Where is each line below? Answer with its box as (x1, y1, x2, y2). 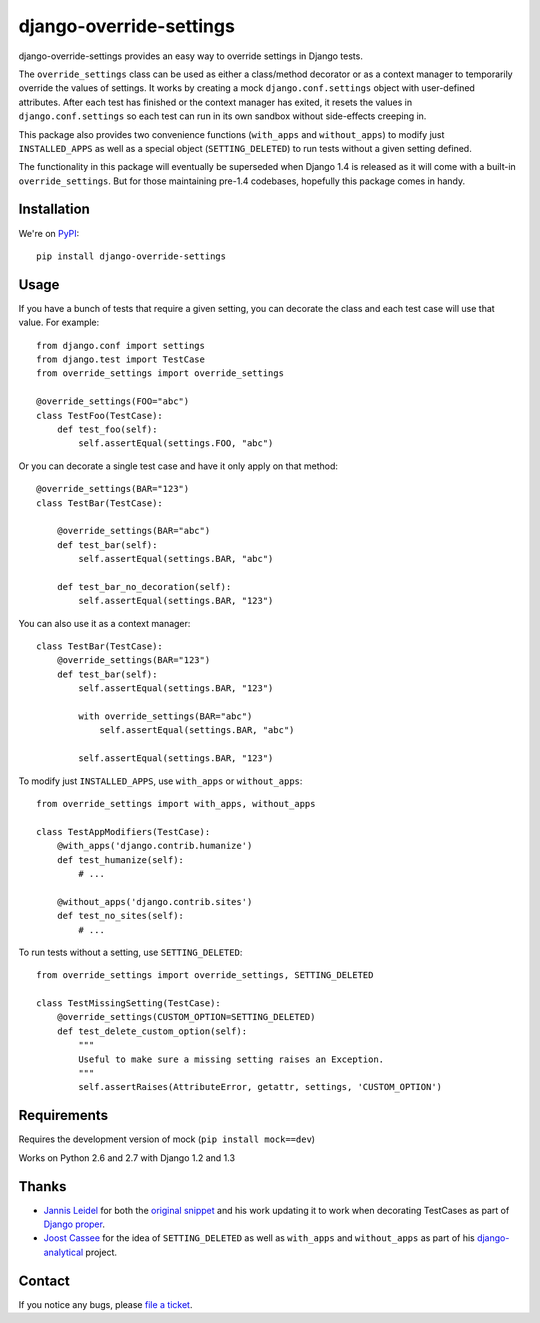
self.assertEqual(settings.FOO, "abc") (78, 438, 274, 449)
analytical (43, 1246, 84, 1258)
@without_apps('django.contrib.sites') (56, 896, 253, 907)
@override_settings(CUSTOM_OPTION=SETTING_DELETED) (56, 1011, 316, 1023)
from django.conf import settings (36, 340, 205, 351)
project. (85, 1246, 117, 1258)
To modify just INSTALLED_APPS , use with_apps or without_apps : (18, 775, 303, 787)
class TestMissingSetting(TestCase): (36, 998, 222, 1009)
